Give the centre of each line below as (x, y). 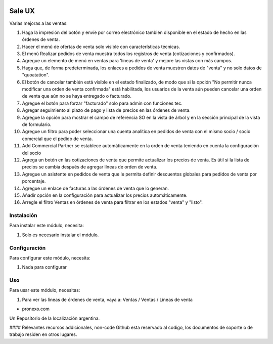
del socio (32, 153)
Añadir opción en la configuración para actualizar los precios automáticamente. (105, 195)
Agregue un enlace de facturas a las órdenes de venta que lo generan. (96, 188)
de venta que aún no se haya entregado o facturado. (77, 96)
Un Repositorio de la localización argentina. (55, 318)
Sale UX (22, 11)
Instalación (23, 216)
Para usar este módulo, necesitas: (45, 290)
